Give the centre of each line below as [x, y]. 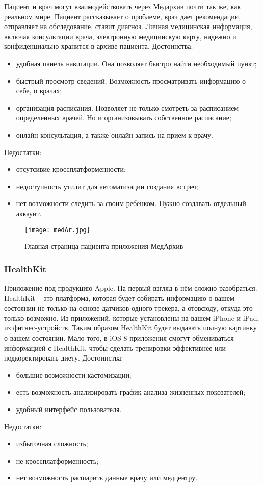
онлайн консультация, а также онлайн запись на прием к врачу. [114, 134]
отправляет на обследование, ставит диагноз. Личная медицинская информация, [128, 26]
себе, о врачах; [39, 91]
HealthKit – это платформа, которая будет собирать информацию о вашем [119, 298]
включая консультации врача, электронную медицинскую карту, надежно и [120, 36]
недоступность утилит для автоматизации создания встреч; [107, 186]
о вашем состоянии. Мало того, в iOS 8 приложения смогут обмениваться [119, 337]
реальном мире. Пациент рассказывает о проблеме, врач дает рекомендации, [123, 16]
